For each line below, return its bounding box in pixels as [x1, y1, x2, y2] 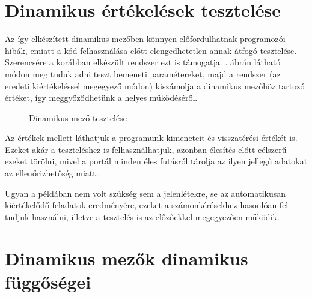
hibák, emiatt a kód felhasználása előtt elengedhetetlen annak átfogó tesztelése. [5, 44, 297, 56]
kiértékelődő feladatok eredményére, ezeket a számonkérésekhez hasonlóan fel [5, 199, 289, 211]
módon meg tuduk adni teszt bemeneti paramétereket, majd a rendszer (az [5, 67, 281, 80]
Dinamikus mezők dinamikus [5, 245, 248, 270]
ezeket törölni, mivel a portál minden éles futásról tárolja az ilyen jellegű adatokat [5, 155, 308, 167]
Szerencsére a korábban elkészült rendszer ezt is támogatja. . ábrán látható [5, 56, 281, 68]
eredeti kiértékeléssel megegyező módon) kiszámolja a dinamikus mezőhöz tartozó [5, 79, 305, 92]
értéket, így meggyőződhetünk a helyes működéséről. [5, 91, 198, 104]
